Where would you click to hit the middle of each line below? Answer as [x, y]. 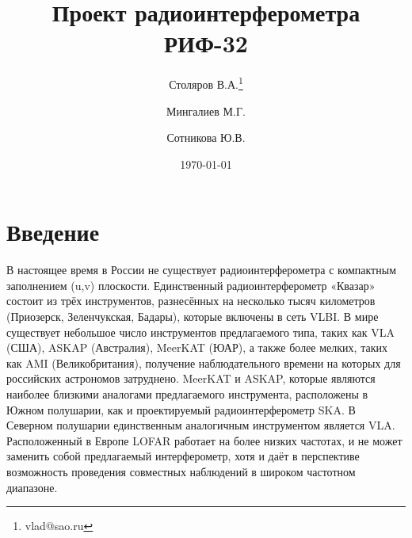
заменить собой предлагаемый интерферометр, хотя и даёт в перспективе [183, 456]
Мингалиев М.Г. [206, 111]
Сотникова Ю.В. [206, 137]
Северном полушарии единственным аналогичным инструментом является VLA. [201, 425]
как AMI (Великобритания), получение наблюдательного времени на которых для [204, 362]
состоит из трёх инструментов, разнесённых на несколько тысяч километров [191, 301]
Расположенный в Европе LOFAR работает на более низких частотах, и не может [204, 440]
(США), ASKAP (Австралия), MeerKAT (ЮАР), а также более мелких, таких [197, 347]
